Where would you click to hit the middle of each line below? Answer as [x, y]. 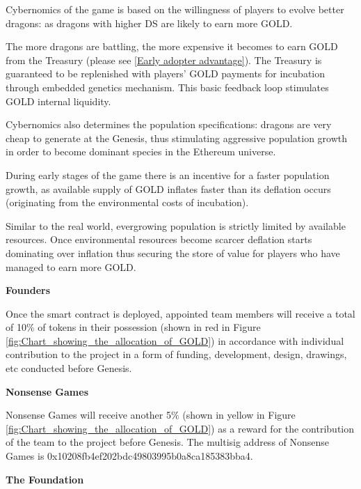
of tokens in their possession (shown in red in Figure [149, 327]
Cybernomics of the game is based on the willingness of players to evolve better [175, 9]
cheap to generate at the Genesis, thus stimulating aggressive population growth [177, 138]
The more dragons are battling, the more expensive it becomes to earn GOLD [172, 46]
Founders [28, 290]
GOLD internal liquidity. [58, 101]
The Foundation [45, 479]
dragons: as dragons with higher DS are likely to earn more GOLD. [149, 23]
